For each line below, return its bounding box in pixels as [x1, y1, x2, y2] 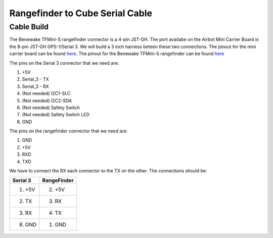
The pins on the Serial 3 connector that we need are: [9, 60, 119, 66]
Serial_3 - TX [22, 76, 49, 82]
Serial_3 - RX [22, 83, 49, 89]
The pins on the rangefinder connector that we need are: [9, 128, 128, 134]
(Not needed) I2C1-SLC [22, 90, 71, 97]
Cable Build [9, 22, 49, 31]
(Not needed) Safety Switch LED [22, 112, 89, 118]
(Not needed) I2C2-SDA [22, 98, 72, 104]
